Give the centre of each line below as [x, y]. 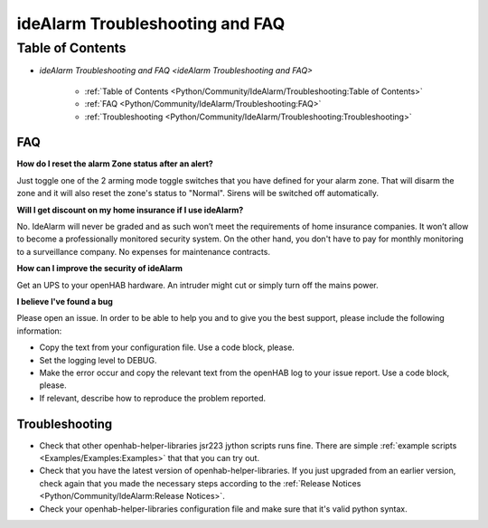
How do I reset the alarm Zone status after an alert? [115, 164]
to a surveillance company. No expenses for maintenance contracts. [144, 251]
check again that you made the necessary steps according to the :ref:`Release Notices [200, 483]
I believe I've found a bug [65, 301]
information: [39, 331]
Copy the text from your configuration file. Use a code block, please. [167, 347]
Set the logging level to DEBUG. [98, 360]
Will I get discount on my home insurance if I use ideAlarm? [130, 210]
